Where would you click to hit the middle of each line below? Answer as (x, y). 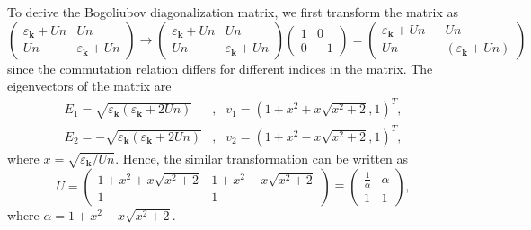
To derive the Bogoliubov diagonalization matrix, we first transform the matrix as (233, 12)
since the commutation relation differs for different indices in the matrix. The (220, 68)
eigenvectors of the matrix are (89, 86)
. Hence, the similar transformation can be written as (262, 158)
